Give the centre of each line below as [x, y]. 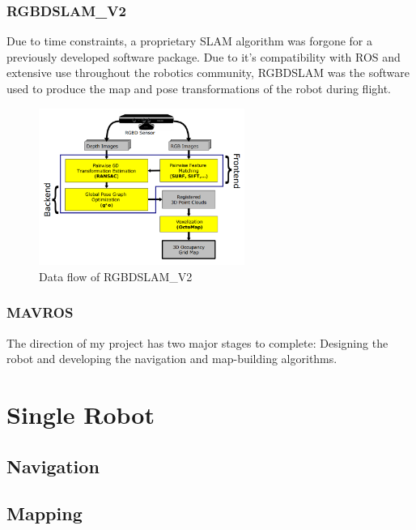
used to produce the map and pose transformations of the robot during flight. [199, 88]
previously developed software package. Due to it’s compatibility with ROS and [204, 56]
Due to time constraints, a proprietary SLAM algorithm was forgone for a [190, 41]
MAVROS [40, 312]
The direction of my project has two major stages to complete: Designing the [197, 342]
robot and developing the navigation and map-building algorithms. [172, 359]
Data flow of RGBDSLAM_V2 [116, 276]
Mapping [45, 513]
